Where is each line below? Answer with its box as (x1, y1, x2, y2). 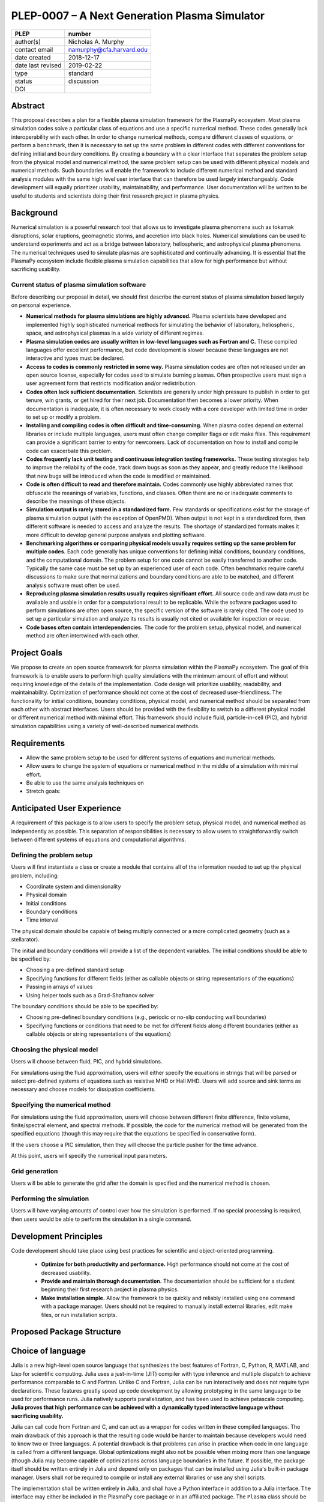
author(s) (14, 37, 41, 46)
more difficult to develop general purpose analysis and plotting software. (26, 531, 206, 538)
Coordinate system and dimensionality (26, 883, 121, 890)
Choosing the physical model (11, 1045, 98, 1054)
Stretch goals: (26, 788, 61, 795)
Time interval (26, 916, 59, 923)
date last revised (14, 61, 62, 69)
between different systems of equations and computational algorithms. (11, 836, 187, 843)
